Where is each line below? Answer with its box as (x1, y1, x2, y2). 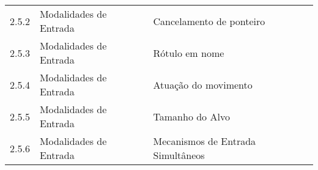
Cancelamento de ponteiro (153, 13, 265, 28)
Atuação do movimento (153, 77, 253, 92)
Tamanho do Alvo (153, 109, 230, 124)
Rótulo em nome (153, 45, 224, 60)
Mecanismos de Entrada (153, 134, 256, 148)
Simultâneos (153, 148, 205, 162)
